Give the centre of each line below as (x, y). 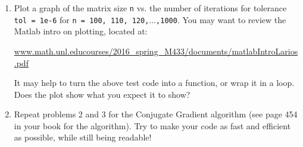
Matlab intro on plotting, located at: (81, 31)
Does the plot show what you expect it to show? (102, 94)
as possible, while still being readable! (83, 137)
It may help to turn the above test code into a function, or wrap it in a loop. (154, 83)
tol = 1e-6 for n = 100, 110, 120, (82, 19)
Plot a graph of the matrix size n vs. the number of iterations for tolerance (150, 8)
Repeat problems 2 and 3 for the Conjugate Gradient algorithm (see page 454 (156, 114)
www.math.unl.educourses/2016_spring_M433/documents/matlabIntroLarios (156, 51)
